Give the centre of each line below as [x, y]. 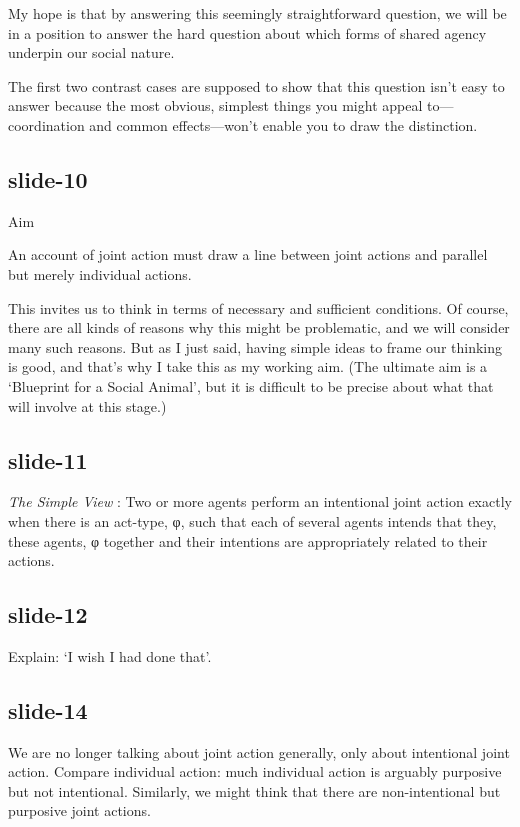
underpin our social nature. [91, 52]
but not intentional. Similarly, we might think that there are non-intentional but [254, 790]
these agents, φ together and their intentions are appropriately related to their [248, 540]
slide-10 [48, 178]
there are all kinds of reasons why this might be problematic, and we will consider [259, 327]
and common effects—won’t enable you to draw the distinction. [283, 124]
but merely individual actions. [100, 273]
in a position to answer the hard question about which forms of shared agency [247, 32]
